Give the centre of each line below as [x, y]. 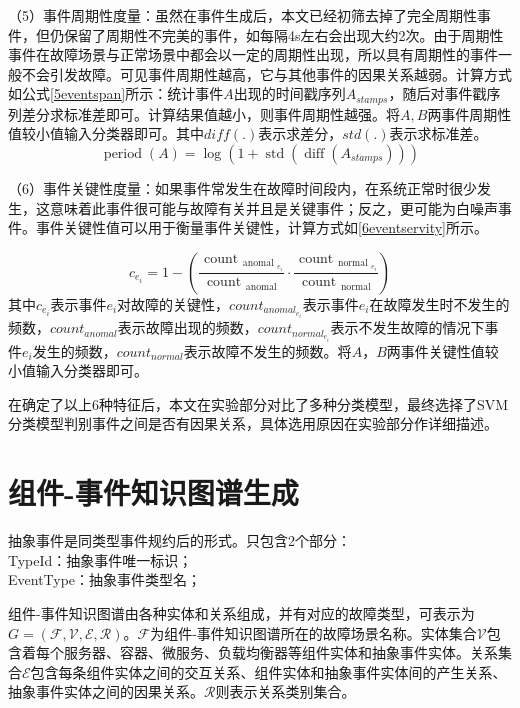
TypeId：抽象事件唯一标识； [100, 559]
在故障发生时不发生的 [439, 303]
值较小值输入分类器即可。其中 [106, 133]
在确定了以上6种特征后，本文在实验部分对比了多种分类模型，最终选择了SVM [258, 403]
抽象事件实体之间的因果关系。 [106, 691]
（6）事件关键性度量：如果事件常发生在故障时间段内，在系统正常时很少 [242, 188]
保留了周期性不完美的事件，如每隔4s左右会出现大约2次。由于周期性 [283, 34]
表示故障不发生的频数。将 [267, 350]
